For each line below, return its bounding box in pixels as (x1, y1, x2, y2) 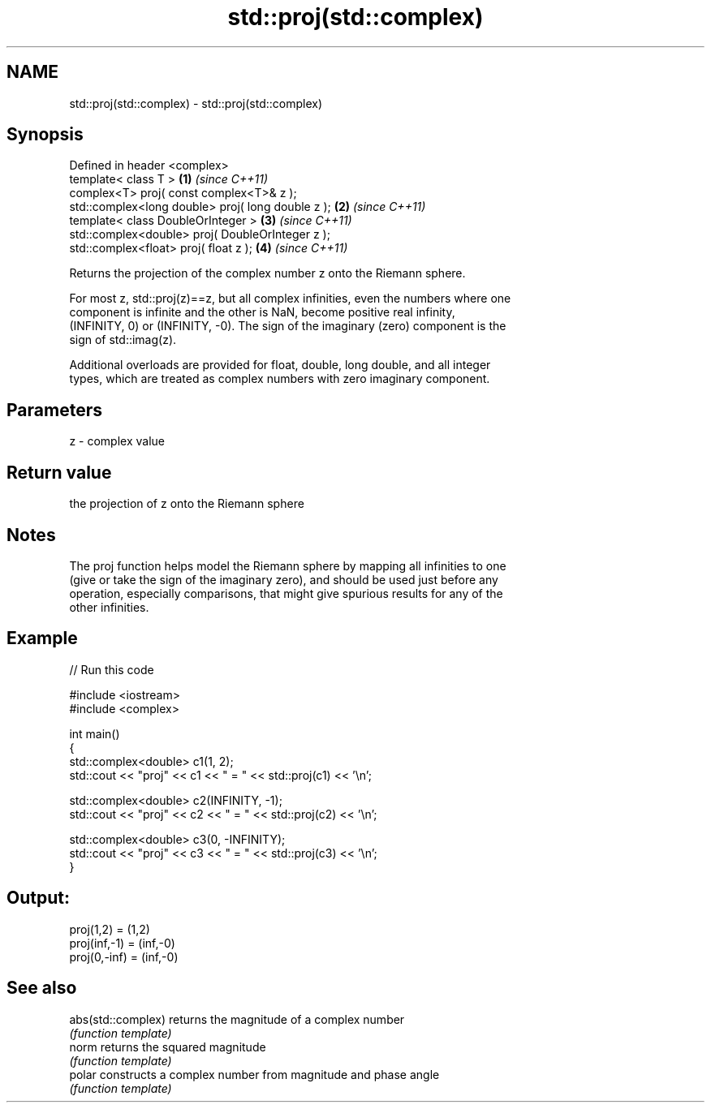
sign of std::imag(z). (69, 333, 177, 347)
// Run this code (69, 662, 154, 677)
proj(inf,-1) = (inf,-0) (69, 935, 175, 950)
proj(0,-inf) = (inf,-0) (69, 949, 179, 964)
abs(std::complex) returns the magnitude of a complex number (69, 1012, 405, 1026)
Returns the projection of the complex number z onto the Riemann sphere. (69, 266, 466, 281)
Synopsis (6, 124, 84, 145)
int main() (69, 726, 120, 741)
